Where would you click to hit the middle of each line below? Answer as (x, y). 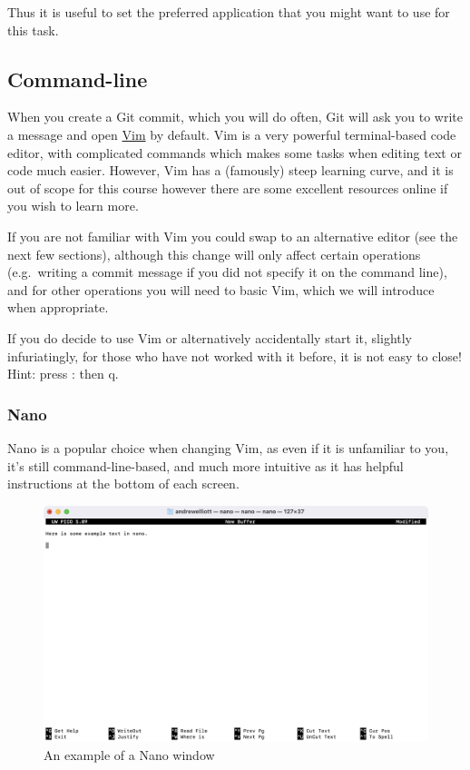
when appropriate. (58, 307)
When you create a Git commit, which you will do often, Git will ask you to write (235, 117)
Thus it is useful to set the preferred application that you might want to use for (229, 12)
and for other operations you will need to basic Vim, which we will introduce (221, 289)
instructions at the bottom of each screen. (123, 484)
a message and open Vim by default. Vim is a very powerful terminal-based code (232, 134)
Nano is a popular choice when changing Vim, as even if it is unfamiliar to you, (228, 447)
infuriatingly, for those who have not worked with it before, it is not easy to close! (235, 355)
